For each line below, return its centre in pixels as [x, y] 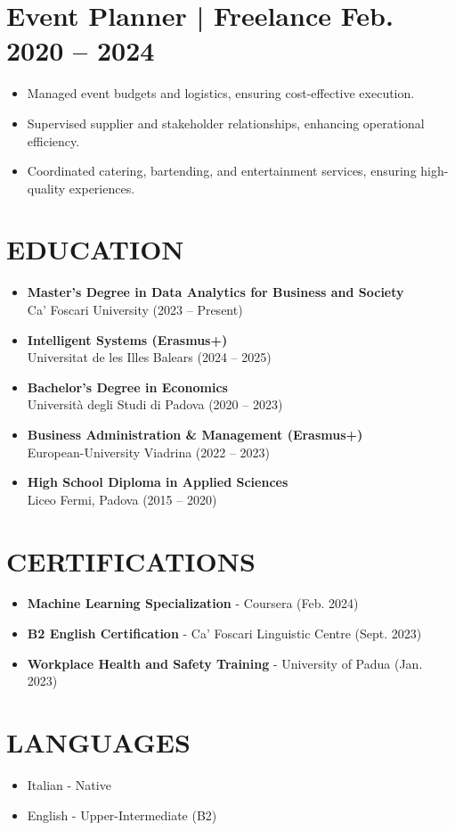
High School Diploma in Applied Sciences [158, 482]
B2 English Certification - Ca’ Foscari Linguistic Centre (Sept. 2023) [224, 634]
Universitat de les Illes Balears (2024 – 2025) [149, 357]
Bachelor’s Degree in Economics [127, 387]
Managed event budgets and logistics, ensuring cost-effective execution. [221, 93]
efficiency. [53, 140]
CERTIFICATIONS [131, 560]
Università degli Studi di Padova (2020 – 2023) [155, 404]
